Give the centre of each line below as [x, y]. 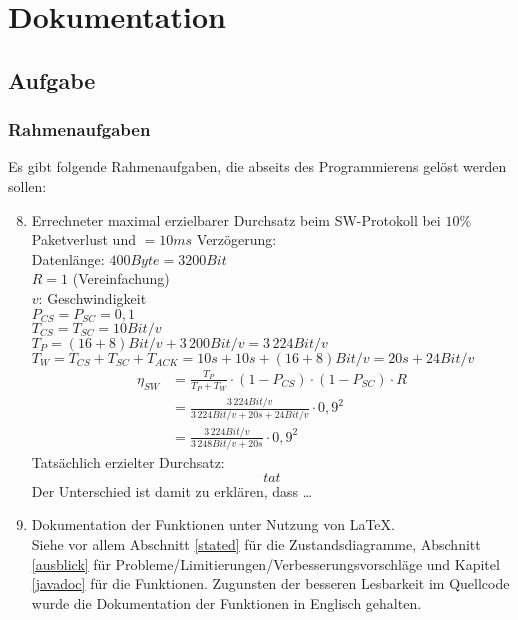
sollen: [27, 185]
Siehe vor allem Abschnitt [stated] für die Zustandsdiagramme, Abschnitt [256, 544]
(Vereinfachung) [121, 278]
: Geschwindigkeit [92, 297]
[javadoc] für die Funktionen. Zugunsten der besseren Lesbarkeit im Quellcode [270, 583]
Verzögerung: [236, 239]
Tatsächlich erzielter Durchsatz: [128, 462]
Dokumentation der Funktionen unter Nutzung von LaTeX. [213, 524]
